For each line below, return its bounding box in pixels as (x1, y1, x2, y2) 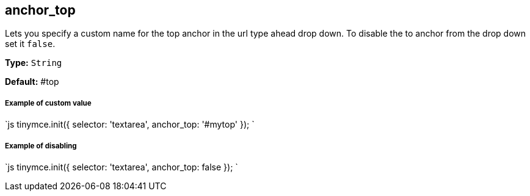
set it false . (5, 38, 56, 49)
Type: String (5, 57, 62, 68)
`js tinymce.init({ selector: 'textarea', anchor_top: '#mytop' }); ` (5, 119, 255, 130)
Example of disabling (5, 141, 77, 150)
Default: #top (5, 76, 59, 87)
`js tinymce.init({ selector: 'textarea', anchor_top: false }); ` (5, 161, 238, 172)
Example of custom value (5, 98, 92, 107)
